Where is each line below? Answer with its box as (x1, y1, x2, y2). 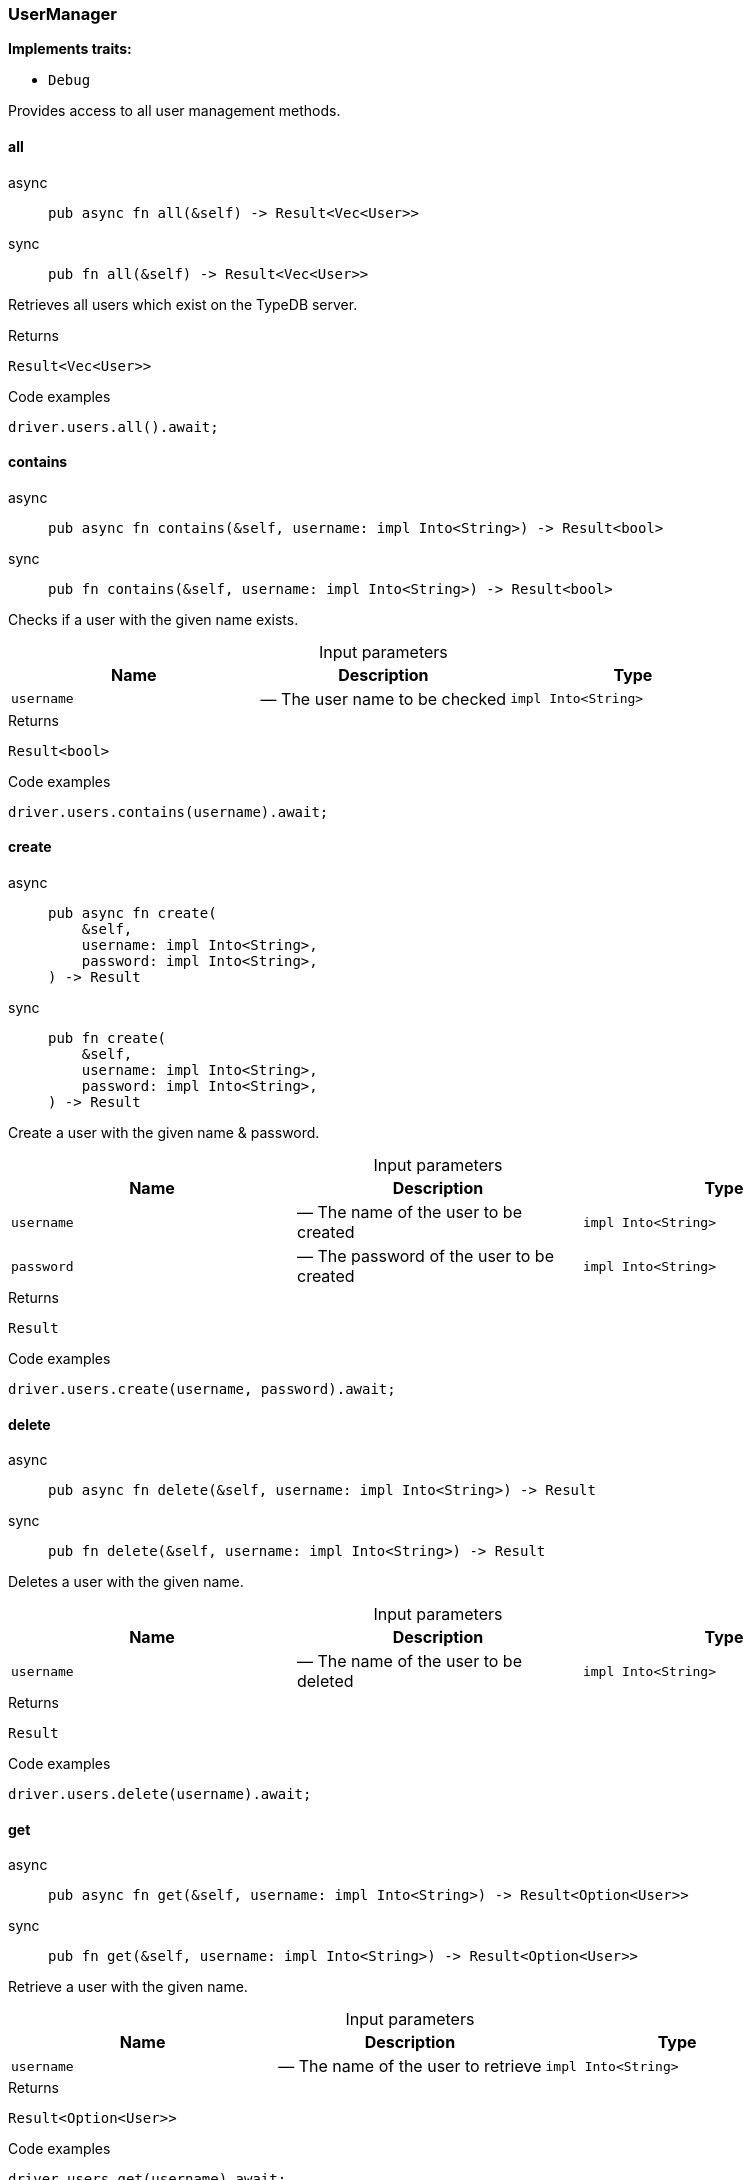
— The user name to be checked (260, 688, 507, 709)
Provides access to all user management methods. (8, 102, 341, 120)
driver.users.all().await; (8, 418, 219, 435)
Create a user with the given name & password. (8, 1124, 320, 1142)
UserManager (8, 4, 117, 24)
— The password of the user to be (296, 1246, 554, 1267)
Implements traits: (8, 40, 132, 58)
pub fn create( (48, 1030, 167, 1047)
